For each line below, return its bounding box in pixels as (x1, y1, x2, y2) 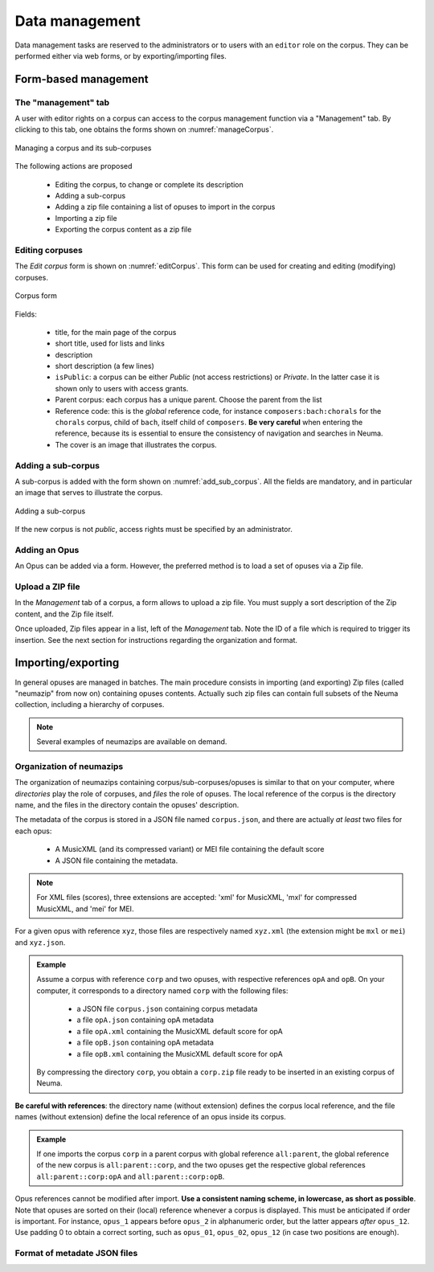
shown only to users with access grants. (55, 383, 189, 393)
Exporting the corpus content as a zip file (55, 225, 192, 235)
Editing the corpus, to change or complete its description (55, 179, 244, 189)
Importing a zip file (55, 213, 117, 223)
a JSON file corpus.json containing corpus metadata (76, 1004, 258, 1014)
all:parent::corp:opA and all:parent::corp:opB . (36, 1172, 225, 1181)
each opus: (14, 826, 52, 836)
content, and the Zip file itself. (14, 609, 114, 619)
